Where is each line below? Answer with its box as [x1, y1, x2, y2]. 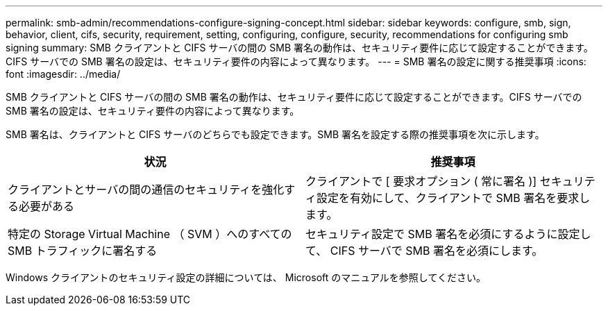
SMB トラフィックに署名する [8, 244, 158, 258]
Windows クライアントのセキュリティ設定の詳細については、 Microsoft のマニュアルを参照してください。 [6, 271, 487, 283]
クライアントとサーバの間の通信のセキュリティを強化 [8, 183, 285, 196]
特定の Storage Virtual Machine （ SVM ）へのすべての [8, 227, 292, 241]
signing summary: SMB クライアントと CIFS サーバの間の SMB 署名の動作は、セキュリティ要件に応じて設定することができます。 [6, 42, 593, 53]
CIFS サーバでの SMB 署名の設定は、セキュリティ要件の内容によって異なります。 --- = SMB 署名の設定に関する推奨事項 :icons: [6, 56, 586, 67]
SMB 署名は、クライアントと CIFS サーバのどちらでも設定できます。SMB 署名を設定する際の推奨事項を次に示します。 [6, 128, 545, 140]
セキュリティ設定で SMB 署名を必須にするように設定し [305, 227, 591, 241]
